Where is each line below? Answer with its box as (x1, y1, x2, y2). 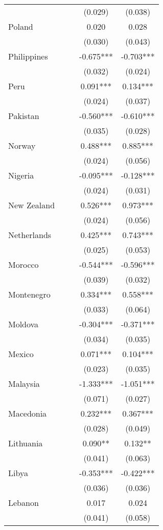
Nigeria (8, 169, 34, 181)
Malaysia (8, 378, 40, 389)
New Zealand (8, 199, 55, 211)
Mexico (8, 348, 34, 360)
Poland (8, 21, 33, 32)
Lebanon (8, 497, 39, 508)
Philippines (8, 50, 48, 62)
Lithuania (8, 437, 43, 449)
